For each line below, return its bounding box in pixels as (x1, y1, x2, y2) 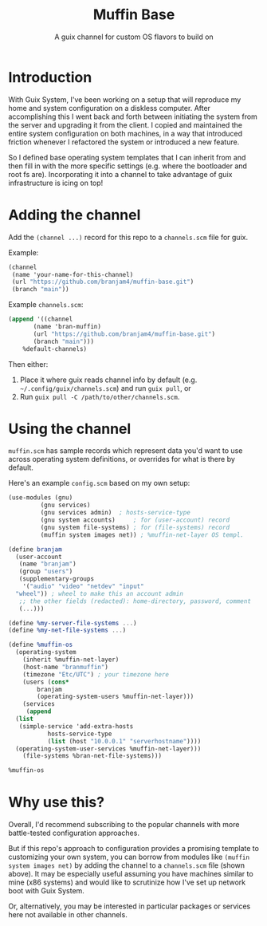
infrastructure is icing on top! (8, 178, 104, 187)
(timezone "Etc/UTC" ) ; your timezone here (22, 670, 170, 679)
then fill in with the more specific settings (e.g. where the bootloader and (8, 161, 247, 171)
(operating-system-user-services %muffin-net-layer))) (15, 744, 202, 753)
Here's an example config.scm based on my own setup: (8, 479, 190, 488)
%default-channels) (22, 345, 88, 353)
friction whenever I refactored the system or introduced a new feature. (8, 137, 240, 147)
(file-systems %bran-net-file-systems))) (22, 752, 162, 760)
